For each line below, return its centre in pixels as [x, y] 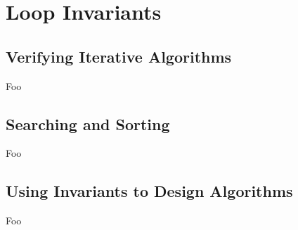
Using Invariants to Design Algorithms [149, 191]
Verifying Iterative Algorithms [119, 56]
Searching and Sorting [88, 123]
